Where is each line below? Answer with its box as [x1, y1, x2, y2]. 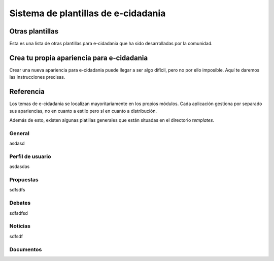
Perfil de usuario [9, 153, 51, 160]
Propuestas [9, 176, 39, 183]
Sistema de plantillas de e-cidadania [9, 8, 166, 19]
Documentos [9, 246, 42, 253]
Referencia [9, 87, 45, 96]
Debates [9, 200, 31, 207]
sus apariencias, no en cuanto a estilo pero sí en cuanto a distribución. [9, 108, 157, 114]
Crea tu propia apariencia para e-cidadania [9, 53, 148, 62]
